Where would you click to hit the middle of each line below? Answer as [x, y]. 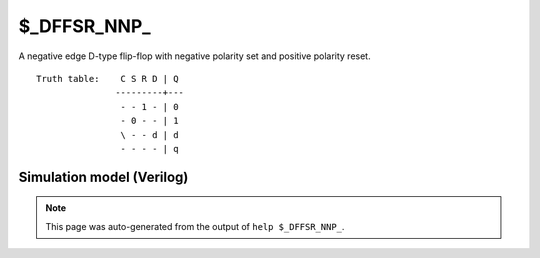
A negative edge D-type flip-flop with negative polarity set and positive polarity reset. [194, 56]
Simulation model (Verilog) [103, 176]
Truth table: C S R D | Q [107, 78]
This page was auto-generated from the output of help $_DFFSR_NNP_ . [195, 226]
